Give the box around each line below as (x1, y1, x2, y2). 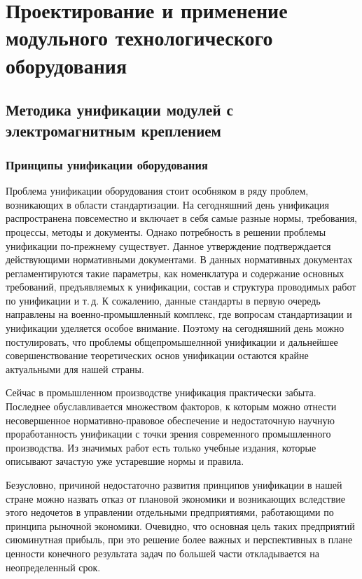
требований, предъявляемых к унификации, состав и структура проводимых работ (6, 279, 356, 294)
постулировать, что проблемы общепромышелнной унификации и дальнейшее (6, 334, 338, 349)
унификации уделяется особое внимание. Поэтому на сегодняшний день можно (6, 321, 344, 335)
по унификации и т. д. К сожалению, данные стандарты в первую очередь (6, 293, 321, 307)
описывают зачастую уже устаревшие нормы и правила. (6, 454, 244, 468)
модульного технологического (6, 23, 273, 52)
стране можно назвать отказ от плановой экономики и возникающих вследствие (6, 491, 346, 505)
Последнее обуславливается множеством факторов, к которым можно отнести (6, 399, 337, 414)
